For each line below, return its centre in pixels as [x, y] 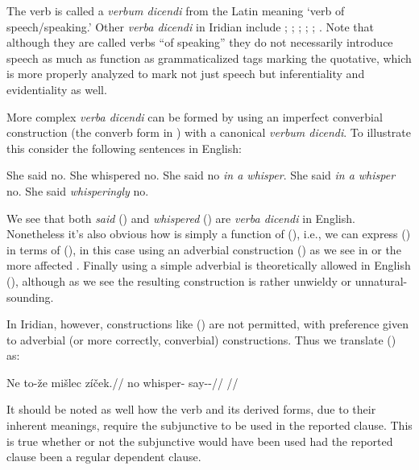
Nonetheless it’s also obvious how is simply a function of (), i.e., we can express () [209, 234]
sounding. [30, 297]
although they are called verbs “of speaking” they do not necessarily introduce [200, 42]
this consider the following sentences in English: [124, 148]
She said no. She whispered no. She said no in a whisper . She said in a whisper [201, 175]
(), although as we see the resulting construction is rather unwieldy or [179, 280]
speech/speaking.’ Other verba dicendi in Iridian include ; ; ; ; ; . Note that [190, 26]
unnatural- [381, 280]
